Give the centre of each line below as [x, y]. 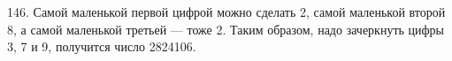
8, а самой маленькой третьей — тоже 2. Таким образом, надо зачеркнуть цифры [226, 29]
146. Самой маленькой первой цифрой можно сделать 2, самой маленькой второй [226, 11]
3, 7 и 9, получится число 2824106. [102, 46]
